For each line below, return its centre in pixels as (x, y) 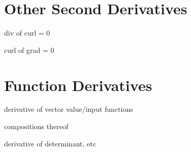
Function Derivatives (78, 85)
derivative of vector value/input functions (69, 109)
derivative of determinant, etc (50, 143)
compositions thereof (36, 126)
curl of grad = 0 (29, 50)
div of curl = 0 (27, 33)
